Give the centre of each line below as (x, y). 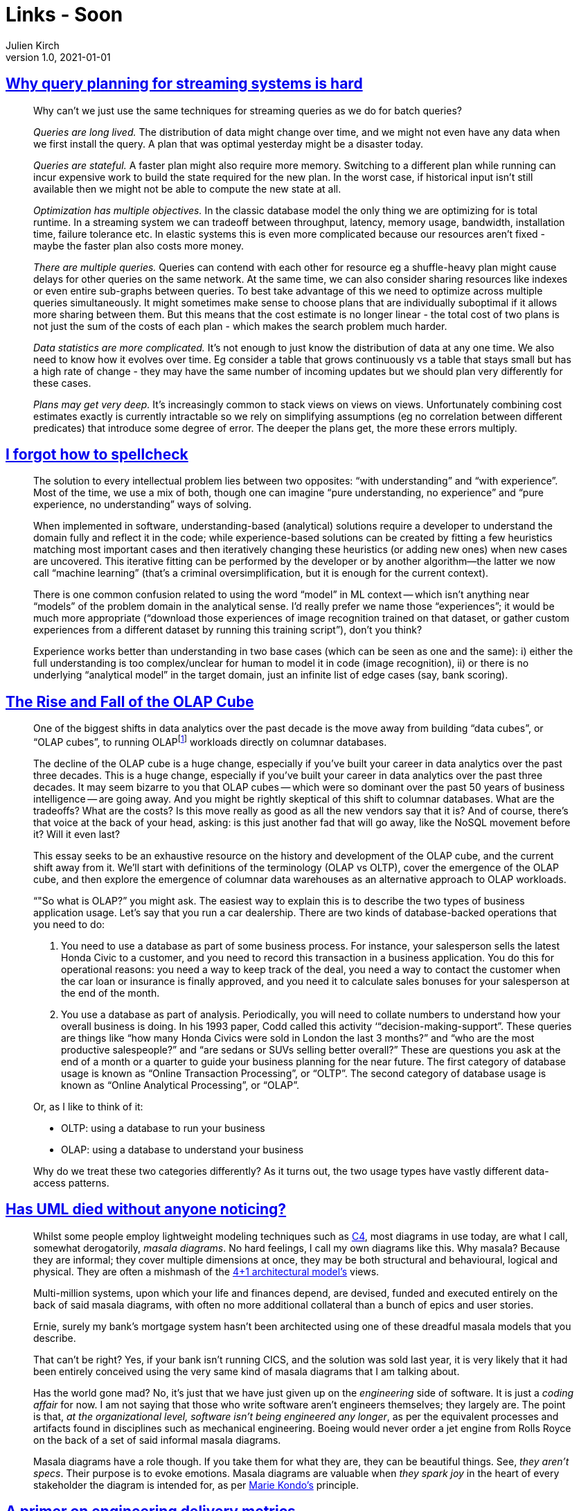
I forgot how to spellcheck (97, 455)
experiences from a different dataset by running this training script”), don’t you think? (228, 630)
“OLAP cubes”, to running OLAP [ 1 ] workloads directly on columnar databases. (210, 741)
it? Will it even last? (77, 834)
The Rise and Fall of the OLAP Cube (130, 701)
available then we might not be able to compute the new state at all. (187, 189)
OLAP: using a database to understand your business (182, 1149)
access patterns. (71, 1182)
